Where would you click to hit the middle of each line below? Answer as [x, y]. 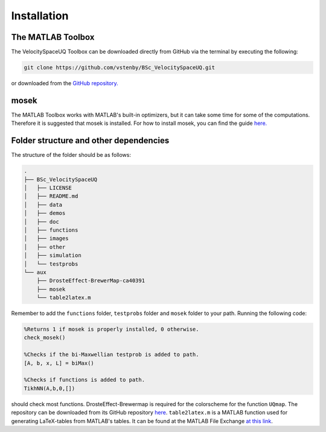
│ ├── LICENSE [48, 188]
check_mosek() [45, 338]
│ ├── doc [42, 221]
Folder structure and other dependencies [90, 141]
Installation [40, 16]
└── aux [35, 272]
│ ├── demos [45, 213]
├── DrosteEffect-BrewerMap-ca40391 [91, 281]
